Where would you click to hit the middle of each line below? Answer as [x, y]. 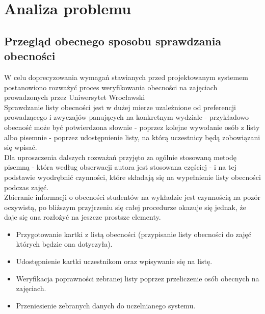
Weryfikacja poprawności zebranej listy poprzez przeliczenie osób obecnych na [138, 278]
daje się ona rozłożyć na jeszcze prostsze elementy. [83, 217]
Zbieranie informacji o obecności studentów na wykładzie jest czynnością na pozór [132, 197]
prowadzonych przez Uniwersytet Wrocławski [75, 97]
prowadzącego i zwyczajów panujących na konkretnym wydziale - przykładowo [127, 117]
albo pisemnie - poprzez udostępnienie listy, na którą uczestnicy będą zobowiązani [132, 137]
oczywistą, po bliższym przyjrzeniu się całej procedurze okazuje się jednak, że [125, 207]
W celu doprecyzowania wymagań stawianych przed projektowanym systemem [126, 77]
